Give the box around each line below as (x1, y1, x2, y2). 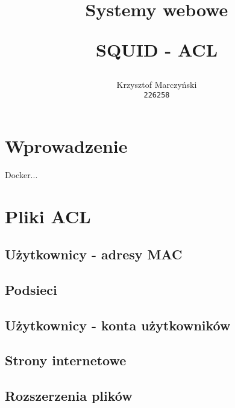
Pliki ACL (5, 203, 91, 228)
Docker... (5, 168, 38, 181)
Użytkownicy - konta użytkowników (5, 315, 231, 334)
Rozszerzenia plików (5, 386, 133, 405)
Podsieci (5, 280, 57, 298)
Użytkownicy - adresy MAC (5, 245, 183, 264)
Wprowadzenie (5, 133, 128, 158)
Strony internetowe (5, 351, 127, 369)
